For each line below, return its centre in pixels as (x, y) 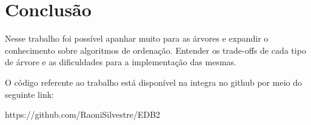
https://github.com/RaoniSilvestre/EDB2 (83, 114)
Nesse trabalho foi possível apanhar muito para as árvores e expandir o (137, 38)
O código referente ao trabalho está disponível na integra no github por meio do (153, 82)
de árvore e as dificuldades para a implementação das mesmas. (121, 62)
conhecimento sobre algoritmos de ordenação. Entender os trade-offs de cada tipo (155, 50)
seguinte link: (29, 94)
